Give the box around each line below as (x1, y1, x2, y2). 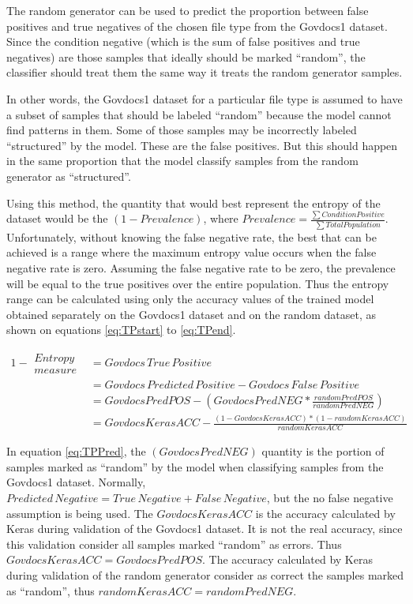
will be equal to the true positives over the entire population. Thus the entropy (6, 275, 389, 291)
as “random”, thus (6, 582, 95, 598)
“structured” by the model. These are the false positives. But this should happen (6, 137, 398, 153)
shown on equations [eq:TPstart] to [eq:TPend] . (6, 321, 236, 338)
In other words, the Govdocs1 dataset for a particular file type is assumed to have (6, 90, 403, 107)
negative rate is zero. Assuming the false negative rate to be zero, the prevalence (6, 259, 396, 276)
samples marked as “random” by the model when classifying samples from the (6, 458, 384, 475)
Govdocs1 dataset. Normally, (6, 474, 146, 490)
